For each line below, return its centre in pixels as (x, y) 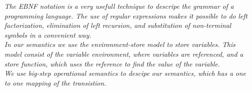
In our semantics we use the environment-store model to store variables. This (120, 44)
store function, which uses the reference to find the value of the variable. (112, 63)
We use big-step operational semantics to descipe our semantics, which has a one (125, 73)
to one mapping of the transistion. (55, 82)
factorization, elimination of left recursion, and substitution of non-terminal (118, 25)
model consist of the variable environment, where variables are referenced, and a (124, 54)
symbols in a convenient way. (48, 34)
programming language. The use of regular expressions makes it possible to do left (126, 15)
